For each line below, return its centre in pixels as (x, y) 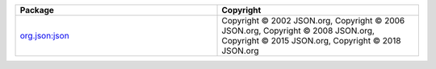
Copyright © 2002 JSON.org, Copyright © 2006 (313, 20)
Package (37, 10)
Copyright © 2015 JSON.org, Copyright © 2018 (311, 41)
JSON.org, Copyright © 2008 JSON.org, (298, 30)
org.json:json (44, 36)
